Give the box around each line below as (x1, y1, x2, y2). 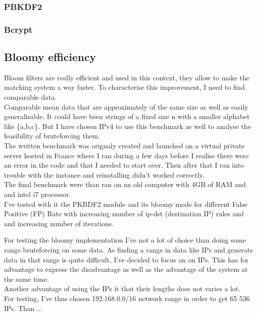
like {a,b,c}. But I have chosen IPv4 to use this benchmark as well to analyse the (4, 121, 251, 131)
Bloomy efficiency (4, 49, 96, 64)
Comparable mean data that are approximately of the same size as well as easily (4, 101, 248, 112)
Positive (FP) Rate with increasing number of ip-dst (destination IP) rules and (4, 208, 244, 219)
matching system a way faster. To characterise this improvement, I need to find (4, 82, 245, 92)
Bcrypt (4, 23, 33, 35)
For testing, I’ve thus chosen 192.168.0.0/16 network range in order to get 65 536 (4, 293, 250, 303)
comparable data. (4, 92, 57, 102)
